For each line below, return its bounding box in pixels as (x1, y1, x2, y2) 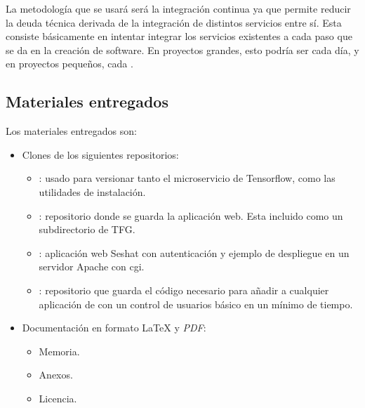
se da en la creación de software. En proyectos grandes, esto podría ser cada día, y (6, 42, 359, 57)
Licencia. (39, 390, 77, 405)
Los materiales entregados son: (6, 124, 137, 138)
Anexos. (39, 367, 73, 382)
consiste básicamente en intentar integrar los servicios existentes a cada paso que (6, 29, 352, 44)
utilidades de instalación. (39, 184, 146, 199)
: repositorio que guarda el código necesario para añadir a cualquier (39, 282, 329, 297)
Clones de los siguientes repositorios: (22, 147, 179, 162)
